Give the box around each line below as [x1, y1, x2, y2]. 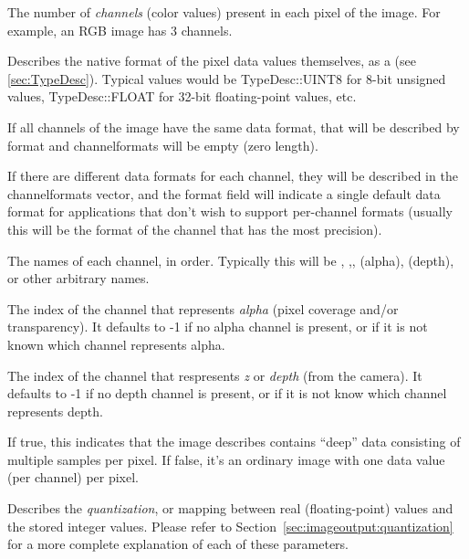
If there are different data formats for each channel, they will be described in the [7, 166, 458, 185]
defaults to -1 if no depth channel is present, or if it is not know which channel [7, 384, 447, 403]
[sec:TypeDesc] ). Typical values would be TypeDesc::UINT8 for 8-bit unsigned [7, 69, 446, 88]
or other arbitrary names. [7, 269, 150, 288]
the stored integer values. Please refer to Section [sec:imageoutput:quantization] [7, 516, 453, 535]
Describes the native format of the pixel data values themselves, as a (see [7, 51, 416, 70]
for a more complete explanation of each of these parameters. [7, 534, 349, 554]
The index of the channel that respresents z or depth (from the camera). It [7, 365, 422, 385]
